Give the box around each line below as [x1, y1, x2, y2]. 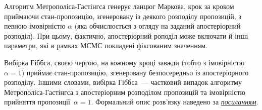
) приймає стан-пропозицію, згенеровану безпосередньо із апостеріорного [21, 67, 249, 77]
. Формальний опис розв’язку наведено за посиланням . [91, 96, 258, 107]
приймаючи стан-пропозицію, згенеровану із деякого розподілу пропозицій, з [4, 11, 241, 21]
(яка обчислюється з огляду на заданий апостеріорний [74, 21, 241, 31]
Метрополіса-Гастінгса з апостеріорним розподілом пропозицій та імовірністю [4, 86, 245, 97]
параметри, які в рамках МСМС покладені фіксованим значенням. [4, 40, 207, 51]
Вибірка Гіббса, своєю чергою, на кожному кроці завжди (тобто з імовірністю [4, 57, 245, 67]
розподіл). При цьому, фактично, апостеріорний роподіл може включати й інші [4, 30, 248, 41]
